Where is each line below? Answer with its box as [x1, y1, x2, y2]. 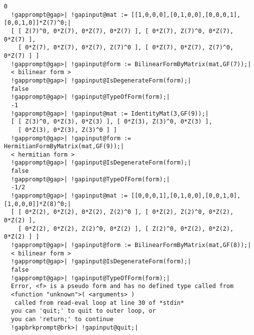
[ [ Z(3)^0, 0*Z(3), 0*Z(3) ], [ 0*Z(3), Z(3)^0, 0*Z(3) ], [11, 118, 213, 126]
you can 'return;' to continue [11, 315, 113, 323]
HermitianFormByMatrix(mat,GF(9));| [4, 143, 124, 150]
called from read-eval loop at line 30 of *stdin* [14, 299, 184, 306]
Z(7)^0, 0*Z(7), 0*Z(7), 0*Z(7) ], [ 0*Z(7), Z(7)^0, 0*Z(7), [25, 27, 234, 35]
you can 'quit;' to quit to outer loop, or [11, 307, 156, 315]
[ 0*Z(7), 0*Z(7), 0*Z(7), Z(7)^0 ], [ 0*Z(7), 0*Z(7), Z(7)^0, [18, 44, 234, 51]
